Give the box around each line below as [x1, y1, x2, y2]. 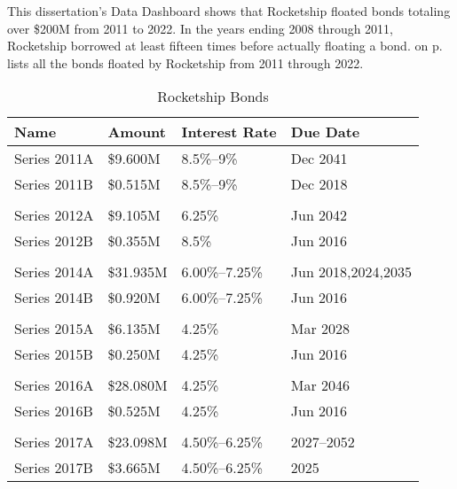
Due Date [290, 121, 360, 143]
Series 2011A [14, 148, 94, 169]
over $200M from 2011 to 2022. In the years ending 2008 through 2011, [7, 19, 394, 37]
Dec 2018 [290, 174, 348, 195]
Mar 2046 [290, 375, 351, 396]
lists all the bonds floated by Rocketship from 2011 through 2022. [7, 53, 364, 72]
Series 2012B [14, 230, 93, 252]
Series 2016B [14, 400, 93, 422]
